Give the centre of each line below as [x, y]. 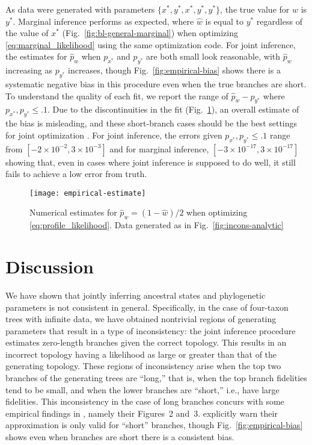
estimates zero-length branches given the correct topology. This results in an [146, 342]
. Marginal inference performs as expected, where [103, 21]
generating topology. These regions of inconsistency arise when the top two [143, 366]
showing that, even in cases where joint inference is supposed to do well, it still [151, 162]
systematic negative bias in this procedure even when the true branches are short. [156, 83]
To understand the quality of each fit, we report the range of [117, 95]
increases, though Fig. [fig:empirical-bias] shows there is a [174, 70]
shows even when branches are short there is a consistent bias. [120, 437]
